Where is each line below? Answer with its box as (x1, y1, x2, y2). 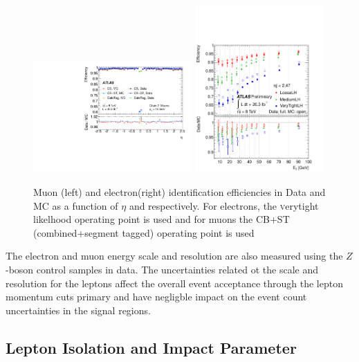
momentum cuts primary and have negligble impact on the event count (6, 289, 307, 304)
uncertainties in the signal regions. (6, 302, 151, 317)
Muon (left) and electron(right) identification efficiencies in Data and (33, 185, 326, 199)
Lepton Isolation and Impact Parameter (6, 336, 297, 358)
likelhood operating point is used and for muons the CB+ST (33, 212, 290, 226)
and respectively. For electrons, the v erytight (129, 198, 319, 212)
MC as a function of (33, 198, 118, 212)
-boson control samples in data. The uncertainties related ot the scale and (6, 262, 318, 277)
